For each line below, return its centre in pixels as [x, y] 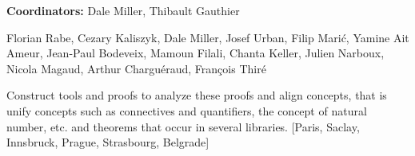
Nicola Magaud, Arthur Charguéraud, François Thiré [136, 68]
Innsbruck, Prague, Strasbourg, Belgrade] [108, 142]
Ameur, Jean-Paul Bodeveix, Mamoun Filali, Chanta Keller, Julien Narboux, [196, 53]
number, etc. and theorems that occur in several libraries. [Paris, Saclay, [183, 126]
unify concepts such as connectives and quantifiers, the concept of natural [187, 110]
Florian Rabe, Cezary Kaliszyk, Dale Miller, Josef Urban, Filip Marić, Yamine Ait [208, 37]
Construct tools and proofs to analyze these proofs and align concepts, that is [197, 95]
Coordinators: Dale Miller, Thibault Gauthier [123, 10]
